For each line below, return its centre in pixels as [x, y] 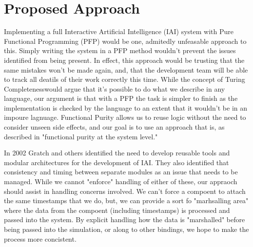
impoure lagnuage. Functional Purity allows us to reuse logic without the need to [125, 117]
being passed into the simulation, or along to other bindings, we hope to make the [126, 229]
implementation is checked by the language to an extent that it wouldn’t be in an [126, 107]
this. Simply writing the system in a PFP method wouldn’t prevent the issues [120, 50]
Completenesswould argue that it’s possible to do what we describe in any [115, 88]
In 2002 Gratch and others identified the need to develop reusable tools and [117, 153]
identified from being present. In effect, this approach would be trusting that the [124, 60]
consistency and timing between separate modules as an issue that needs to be [121, 172]
